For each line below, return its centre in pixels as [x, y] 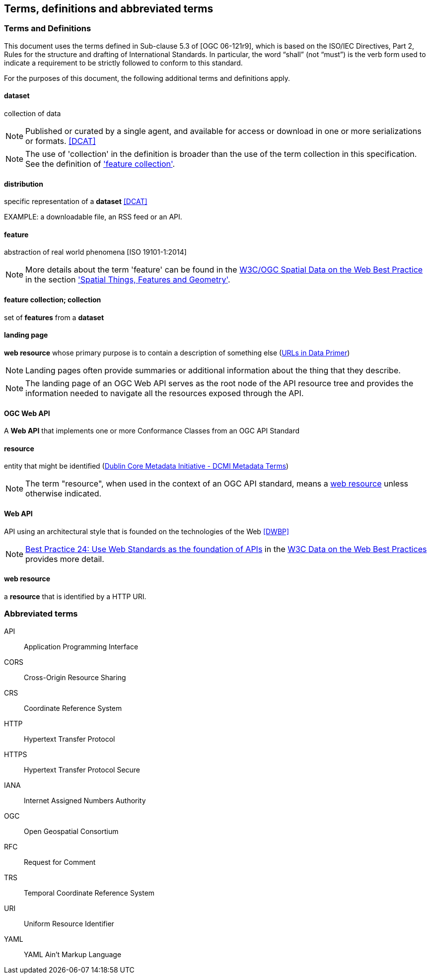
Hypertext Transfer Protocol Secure [82, 769]
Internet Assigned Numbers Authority [85, 800]
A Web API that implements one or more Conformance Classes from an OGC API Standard [152, 431]
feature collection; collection [53, 300]
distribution [24, 184]
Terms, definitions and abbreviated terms [109, 9]
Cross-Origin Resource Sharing [75, 677]
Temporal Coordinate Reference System [89, 893]
